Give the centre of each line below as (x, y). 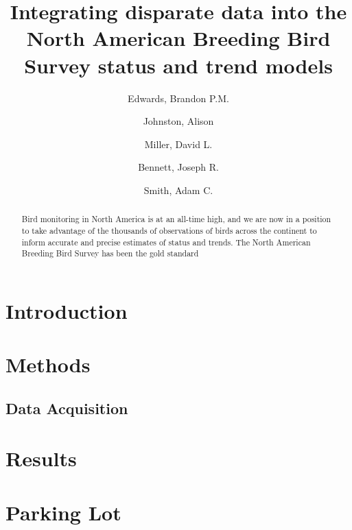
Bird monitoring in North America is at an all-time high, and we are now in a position (176, 219)
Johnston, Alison (178, 121)
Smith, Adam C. (178, 190)
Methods (48, 364)
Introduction (67, 310)
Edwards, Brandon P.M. (178, 98)
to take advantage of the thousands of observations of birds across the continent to (169, 230)
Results (41, 458)
